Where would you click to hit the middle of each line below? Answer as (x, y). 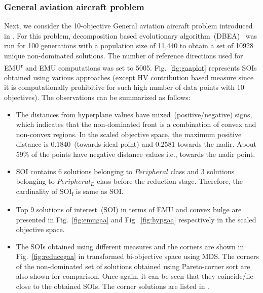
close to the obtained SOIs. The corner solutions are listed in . (113, 286)
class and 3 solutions (202, 171)
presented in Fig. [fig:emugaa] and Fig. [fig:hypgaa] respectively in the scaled (136, 219)
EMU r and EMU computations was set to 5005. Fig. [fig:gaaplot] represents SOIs (130, 67)
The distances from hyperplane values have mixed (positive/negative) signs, (134, 114)
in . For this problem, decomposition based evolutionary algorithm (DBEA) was (131, 35)
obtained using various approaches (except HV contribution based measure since (129, 77)
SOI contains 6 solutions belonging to (74, 171)
